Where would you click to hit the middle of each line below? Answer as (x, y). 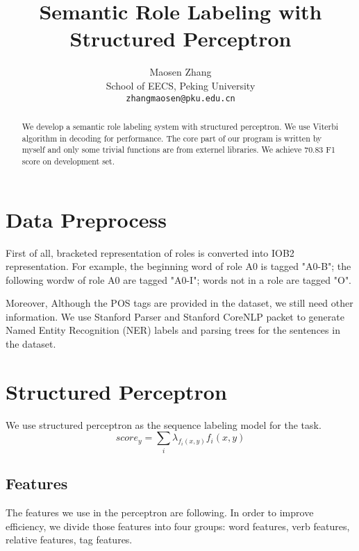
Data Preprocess (86, 219)
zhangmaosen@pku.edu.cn (181, 98)
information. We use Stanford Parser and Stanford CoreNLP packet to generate (175, 316)
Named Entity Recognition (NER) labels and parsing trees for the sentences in (173, 330)
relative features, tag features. (69, 540)
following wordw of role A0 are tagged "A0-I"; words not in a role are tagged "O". (179, 279)
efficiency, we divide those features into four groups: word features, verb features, (178, 526)
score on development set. (68, 161)
